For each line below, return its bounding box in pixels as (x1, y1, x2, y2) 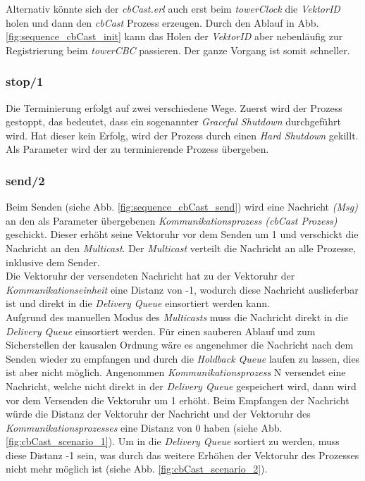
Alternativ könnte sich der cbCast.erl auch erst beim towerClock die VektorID (6, 1, 340, 15)
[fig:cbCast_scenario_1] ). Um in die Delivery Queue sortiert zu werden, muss (6, 434, 340, 449)
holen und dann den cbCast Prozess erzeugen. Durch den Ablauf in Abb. (6, 15, 319, 30)
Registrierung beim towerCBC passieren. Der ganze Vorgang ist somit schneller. (6, 42, 350, 57)
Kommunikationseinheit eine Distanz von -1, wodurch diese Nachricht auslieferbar (6, 282, 359, 296)
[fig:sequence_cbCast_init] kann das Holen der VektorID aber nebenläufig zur (6, 29, 343, 44)
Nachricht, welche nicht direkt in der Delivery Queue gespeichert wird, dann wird (6, 378, 357, 393)
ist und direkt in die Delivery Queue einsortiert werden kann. (6, 296, 270, 311)
